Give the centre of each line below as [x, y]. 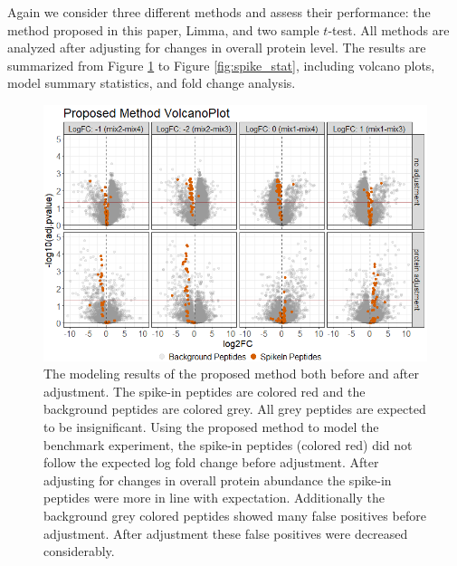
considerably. [79, 551]
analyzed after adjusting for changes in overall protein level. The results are [217, 48]
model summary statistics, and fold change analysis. [152, 83]
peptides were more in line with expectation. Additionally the [214, 498]
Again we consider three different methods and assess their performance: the [219, 12]
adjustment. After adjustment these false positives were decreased [226, 533]
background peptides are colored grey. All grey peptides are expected [235, 409]
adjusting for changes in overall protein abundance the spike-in [218, 480]
